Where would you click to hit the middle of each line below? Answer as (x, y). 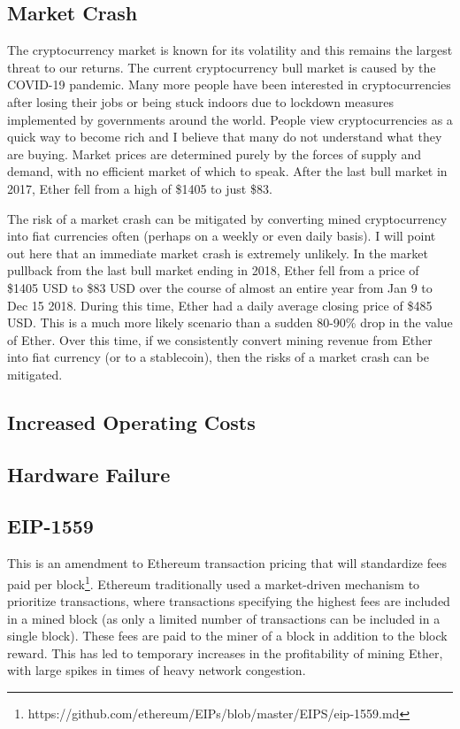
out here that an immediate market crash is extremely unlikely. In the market (218, 253)
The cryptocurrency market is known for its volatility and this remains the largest (230, 50)
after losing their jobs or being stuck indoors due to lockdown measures (200, 101)
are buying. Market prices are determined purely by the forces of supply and (214, 153)
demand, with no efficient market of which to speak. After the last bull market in (227, 171)
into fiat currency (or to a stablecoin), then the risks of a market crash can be (218, 357)
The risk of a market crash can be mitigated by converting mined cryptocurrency (227, 218)
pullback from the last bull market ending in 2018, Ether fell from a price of (213, 270)
